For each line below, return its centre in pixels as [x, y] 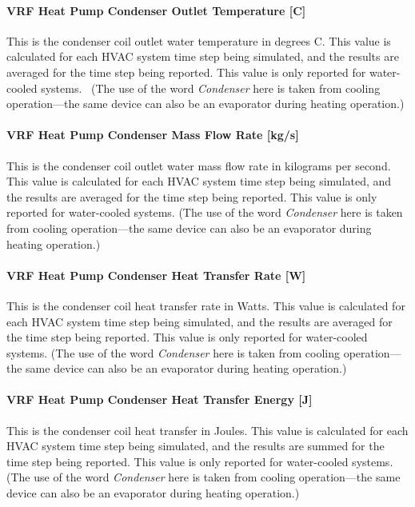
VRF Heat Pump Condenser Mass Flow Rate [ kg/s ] [153, 135]
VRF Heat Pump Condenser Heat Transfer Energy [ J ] [160, 399]
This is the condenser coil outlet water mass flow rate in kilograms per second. [199, 165]
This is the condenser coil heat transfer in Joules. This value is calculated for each [207, 430]
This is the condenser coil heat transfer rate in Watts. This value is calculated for [206, 305]
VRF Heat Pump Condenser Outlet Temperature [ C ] [156, 10]
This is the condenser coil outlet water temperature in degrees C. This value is [199, 40]
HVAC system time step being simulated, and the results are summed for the [196, 446]
